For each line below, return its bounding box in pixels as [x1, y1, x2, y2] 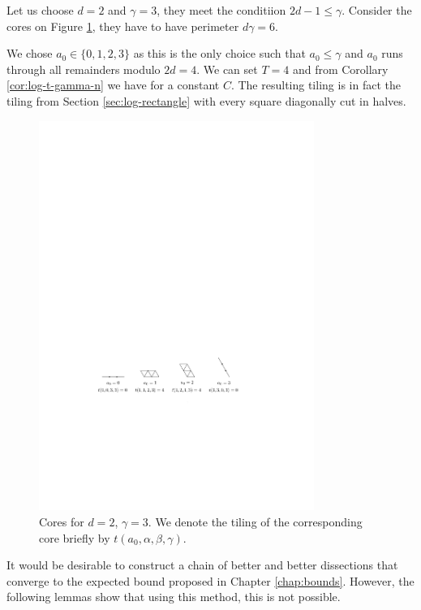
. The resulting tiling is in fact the [230, 76, 401, 93]
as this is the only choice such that [133, 45, 306, 62]
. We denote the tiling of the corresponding [148, 513, 363, 530]
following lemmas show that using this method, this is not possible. [6, 588, 341, 605]
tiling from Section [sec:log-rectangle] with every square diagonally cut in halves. [6, 92, 406, 109]
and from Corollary [292, 60, 389, 77]
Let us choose [6, 2, 74, 18]
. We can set [196, 60, 258, 77]
